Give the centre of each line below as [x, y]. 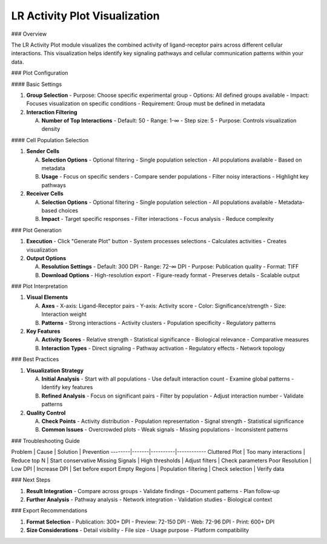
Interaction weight [64, 314]
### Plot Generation [36, 230]
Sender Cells [43, 151]
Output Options [46, 258]
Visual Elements [47, 297]
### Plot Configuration [40, 73]
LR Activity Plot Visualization [85, 16]
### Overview [29, 34]
